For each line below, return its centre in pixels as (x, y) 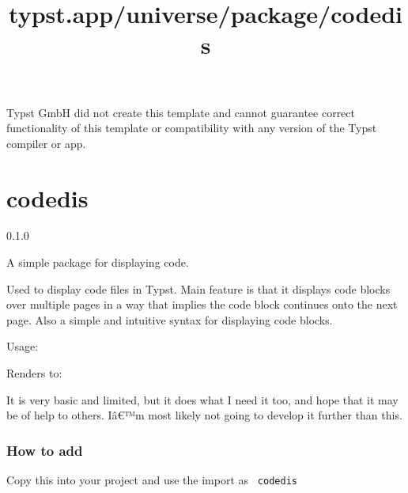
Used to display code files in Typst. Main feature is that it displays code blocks (198, 288)
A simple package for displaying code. (98, 262)
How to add (45, 450)
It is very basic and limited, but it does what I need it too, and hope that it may (202, 399)
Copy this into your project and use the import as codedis (152, 480)
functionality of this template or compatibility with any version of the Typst (192, 128)
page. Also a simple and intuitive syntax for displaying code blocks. (170, 319)
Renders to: (34, 373)
